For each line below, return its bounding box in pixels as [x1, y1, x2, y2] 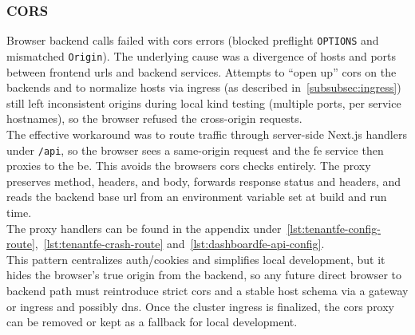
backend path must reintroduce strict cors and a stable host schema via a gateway [6, 282, 409, 298]
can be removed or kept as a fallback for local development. [6, 313, 298, 330]
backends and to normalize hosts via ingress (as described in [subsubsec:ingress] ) [6, 79, 401, 96]
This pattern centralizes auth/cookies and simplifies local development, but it [6, 250, 385, 267]
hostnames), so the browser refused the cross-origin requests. [6, 110, 302, 127]
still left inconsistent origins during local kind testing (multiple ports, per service [6, 94, 401, 111]
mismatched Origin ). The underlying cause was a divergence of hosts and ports [6, 47, 397, 64]
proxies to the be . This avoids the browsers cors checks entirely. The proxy [6, 157, 371, 174]
